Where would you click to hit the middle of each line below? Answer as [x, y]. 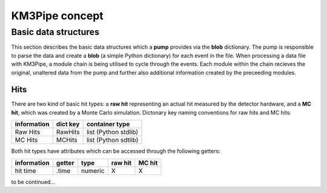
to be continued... [33, 182]
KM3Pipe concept [58, 16]
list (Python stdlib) [112, 132]
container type [108, 124]
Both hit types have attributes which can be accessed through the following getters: [116, 151]
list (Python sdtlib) [112, 140]
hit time [25, 171]
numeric [93, 171]
